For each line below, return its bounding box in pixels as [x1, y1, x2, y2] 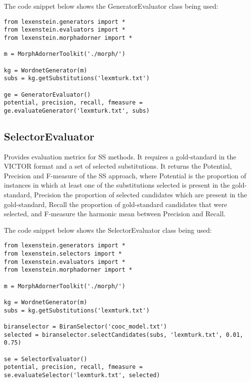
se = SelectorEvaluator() [4, 355, 87, 363]
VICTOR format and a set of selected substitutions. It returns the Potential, [4, 161, 232, 171]
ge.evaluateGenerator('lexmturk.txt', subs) [4, 107, 150, 114]
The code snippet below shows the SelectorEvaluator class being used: [4, 225, 212, 235]
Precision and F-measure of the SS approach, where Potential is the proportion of [4, 170, 247, 180]
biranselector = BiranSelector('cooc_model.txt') [4, 323, 167, 330]
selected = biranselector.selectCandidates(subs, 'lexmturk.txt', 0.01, [4, 331, 243, 338]
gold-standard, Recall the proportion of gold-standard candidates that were [4, 199, 227, 209]
